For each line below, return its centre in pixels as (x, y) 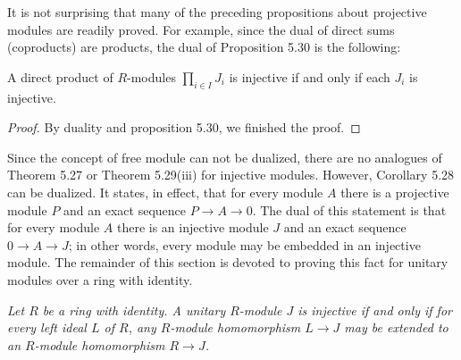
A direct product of (60, 76)
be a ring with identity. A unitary (134, 310)
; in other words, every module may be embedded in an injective (244, 244)
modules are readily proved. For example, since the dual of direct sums (201, 29)
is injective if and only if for (375, 310)
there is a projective (395, 192)
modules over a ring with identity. (100, 279)
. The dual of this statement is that (349, 209)
